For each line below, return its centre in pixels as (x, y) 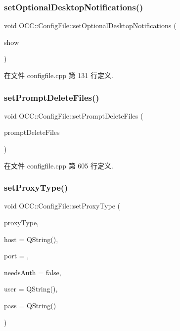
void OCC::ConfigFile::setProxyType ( (62, 206)
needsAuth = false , (33, 272)
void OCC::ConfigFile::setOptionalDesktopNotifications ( (90, 25)
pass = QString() (30, 305)
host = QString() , (31, 239)
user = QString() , (31, 289)
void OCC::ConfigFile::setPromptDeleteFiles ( (74, 115)
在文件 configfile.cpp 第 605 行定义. (59, 165)
